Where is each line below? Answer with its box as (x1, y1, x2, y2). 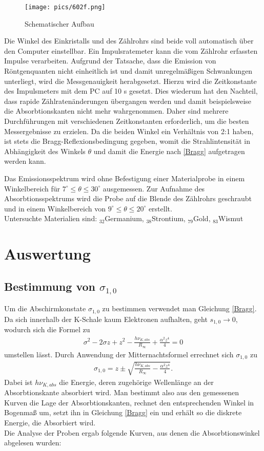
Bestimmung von (4, 278, 95, 294)
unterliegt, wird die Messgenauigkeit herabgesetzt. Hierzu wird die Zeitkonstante (4, 75, 257, 86)
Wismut (218, 213, 243, 224)
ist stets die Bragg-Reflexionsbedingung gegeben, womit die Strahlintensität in (4, 136, 250, 146)
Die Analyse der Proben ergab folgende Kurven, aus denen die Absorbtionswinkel (4, 427, 260, 438)
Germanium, (105, 213, 144, 224)
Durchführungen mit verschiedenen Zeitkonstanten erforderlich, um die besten (4, 116, 249, 126)
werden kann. (4, 156, 46, 166)
